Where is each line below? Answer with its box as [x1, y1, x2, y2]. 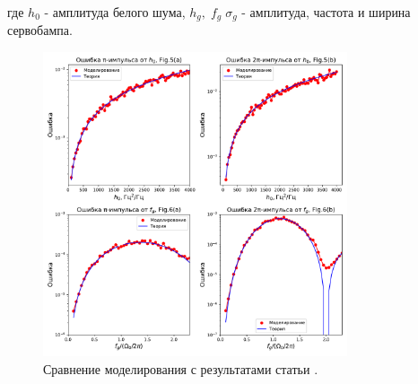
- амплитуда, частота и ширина [241, 3, 411, 21]
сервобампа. [7, 21, 73, 39]
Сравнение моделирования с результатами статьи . [43, 359, 318, 378]
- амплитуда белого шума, [44, 3, 186, 21]
